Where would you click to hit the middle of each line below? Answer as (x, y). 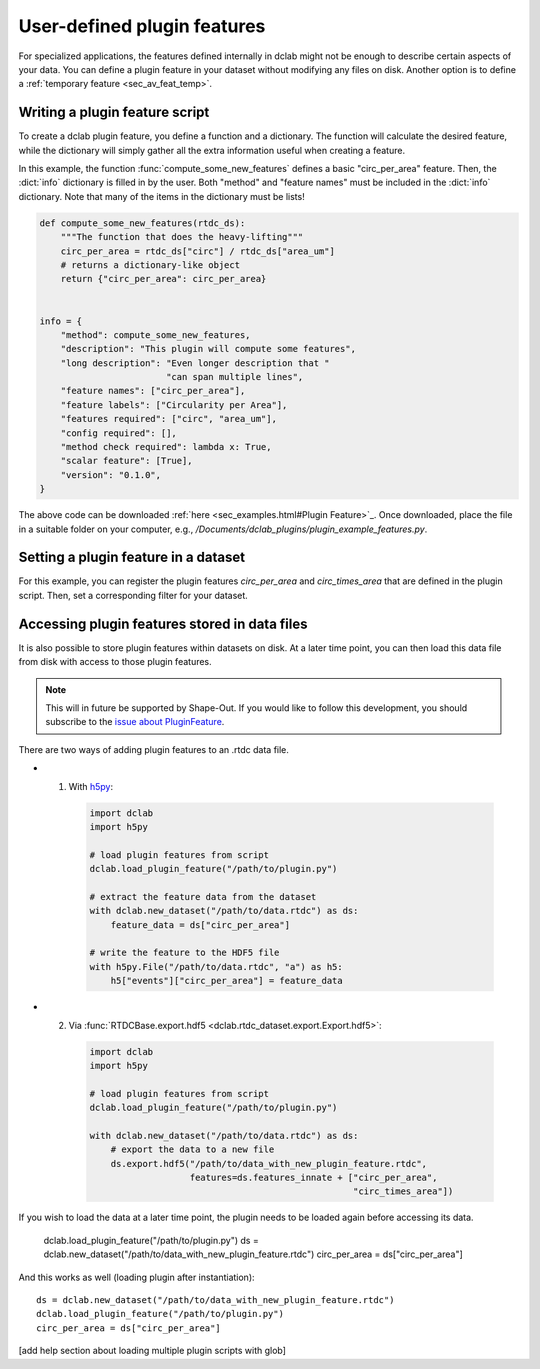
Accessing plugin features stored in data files (163, 623)
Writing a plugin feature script (114, 112)
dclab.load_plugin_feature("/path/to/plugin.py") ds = (151, 1240)
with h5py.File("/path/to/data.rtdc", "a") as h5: (216, 966)
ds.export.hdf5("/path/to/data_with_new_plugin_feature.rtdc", (269, 1163)
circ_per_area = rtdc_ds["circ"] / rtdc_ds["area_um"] (197, 251)
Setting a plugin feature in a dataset (131, 557)
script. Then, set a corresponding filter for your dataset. (133, 595)
